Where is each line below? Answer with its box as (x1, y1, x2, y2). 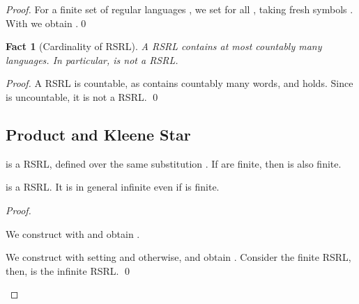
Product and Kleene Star (6, 123, 191, 145)
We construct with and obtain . (6, 226, 140, 241)
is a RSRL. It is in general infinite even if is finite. (6, 179, 220, 194)
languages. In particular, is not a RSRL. (6, 52, 178, 67)
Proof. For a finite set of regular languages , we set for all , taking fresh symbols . (6, 2, 353, 16)
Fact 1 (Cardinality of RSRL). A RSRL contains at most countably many (6, 39, 322, 54)
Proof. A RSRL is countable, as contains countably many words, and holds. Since (6, 76, 353, 90)
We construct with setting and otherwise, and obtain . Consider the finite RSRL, (6, 250, 351, 264)
